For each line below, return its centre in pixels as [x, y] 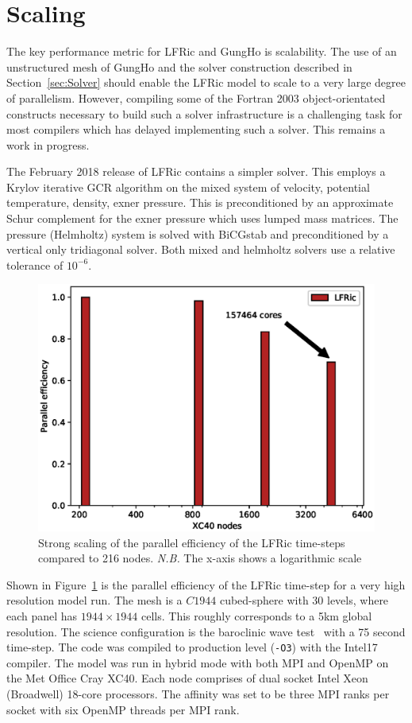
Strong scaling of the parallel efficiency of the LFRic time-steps [192, 542]
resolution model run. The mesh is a [94, 600]
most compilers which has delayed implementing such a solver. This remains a [196, 129]
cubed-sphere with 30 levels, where [304, 600]
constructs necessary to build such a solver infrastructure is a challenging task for [204, 113]
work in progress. [48, 144]
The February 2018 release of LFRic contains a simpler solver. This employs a [196, 171]
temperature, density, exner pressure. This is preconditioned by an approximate [200, 202]
